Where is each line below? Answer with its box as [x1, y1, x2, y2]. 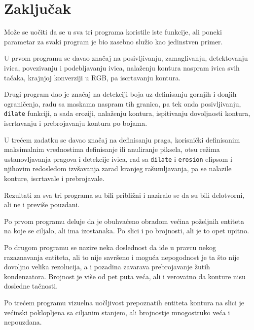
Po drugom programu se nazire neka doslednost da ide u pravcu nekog [4, 242, 216, 252]
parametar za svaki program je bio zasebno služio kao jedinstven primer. [4, 36, 223, 46]
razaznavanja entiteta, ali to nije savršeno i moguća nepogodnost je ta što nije [4, 252, 240, 262]
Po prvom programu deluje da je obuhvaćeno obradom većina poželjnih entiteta [4, 216, 244, 226]
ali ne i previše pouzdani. [4, 199, 80, 210]
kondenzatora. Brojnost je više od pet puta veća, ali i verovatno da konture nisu [4, 271, 246, 281]
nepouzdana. [4, 317, 42, 327]
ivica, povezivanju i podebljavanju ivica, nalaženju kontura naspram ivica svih [4, 62, 240, 73]
